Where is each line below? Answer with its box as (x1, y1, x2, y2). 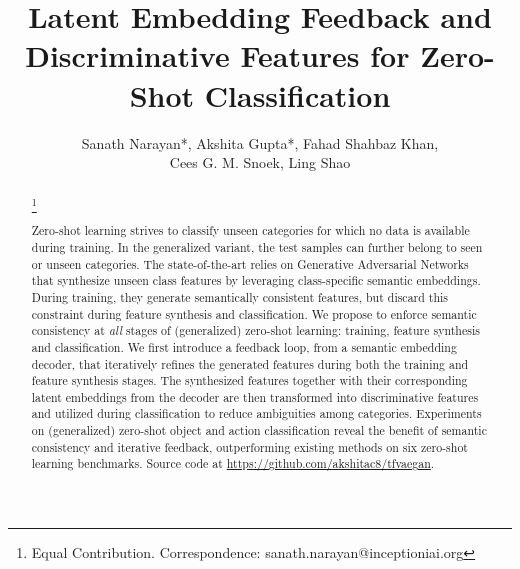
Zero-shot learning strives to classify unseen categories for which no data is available (31, 222, 470, 239)
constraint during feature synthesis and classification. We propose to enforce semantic (31, 305, 477, 322)
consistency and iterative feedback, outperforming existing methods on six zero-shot (31, 438, 468, 455)
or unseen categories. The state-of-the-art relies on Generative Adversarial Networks (31, 255, 469, 272)
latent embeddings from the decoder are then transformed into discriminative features (31, 388, 479, 405)
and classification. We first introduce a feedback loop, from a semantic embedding (31, 338, 457, 355)
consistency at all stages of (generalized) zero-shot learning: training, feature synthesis (31, 322, 480, 339)
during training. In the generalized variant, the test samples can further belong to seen (31, 238, 483, 255)
